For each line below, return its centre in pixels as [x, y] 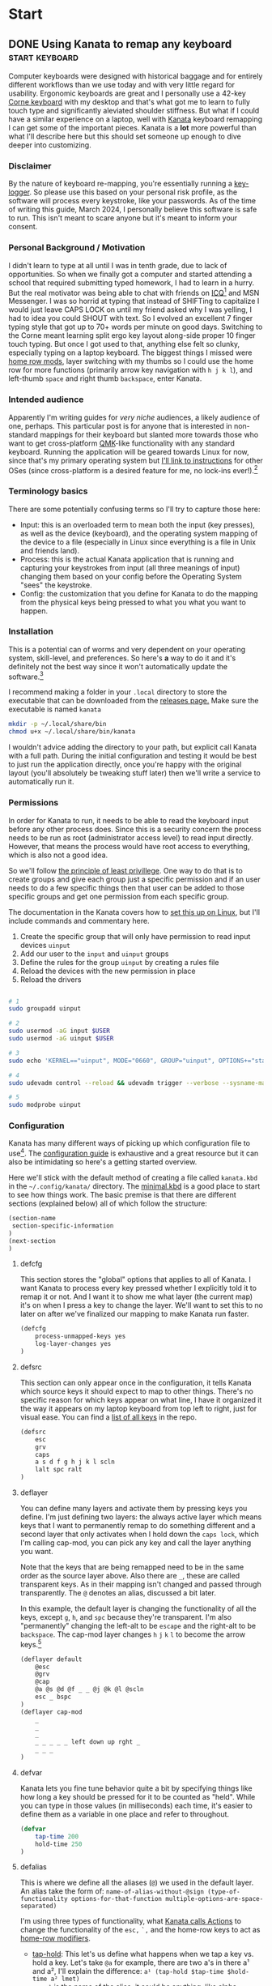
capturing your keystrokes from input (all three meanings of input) [130, 567]
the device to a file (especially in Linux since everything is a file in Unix [138, 542]
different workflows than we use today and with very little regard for [122, 85]
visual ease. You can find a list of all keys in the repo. [108, 1417]
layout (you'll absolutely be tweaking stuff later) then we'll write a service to [134, 773]
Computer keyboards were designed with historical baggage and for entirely [136, 76]
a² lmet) [65, 1979]
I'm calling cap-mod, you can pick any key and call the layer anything [136, 1543]
